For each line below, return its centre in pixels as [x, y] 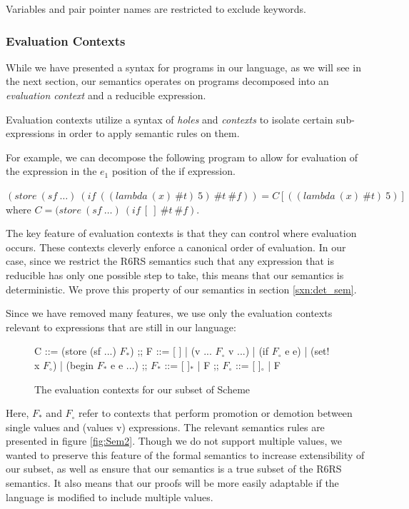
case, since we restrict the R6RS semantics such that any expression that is [170, 261]
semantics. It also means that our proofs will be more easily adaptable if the [172, 483]
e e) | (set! [307, 351]
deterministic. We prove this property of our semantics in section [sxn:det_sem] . [181, 289]
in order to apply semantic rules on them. [148, 133]
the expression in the [51, 171]
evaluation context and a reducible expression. [106, 95]
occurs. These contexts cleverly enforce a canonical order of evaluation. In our [176, 247]
